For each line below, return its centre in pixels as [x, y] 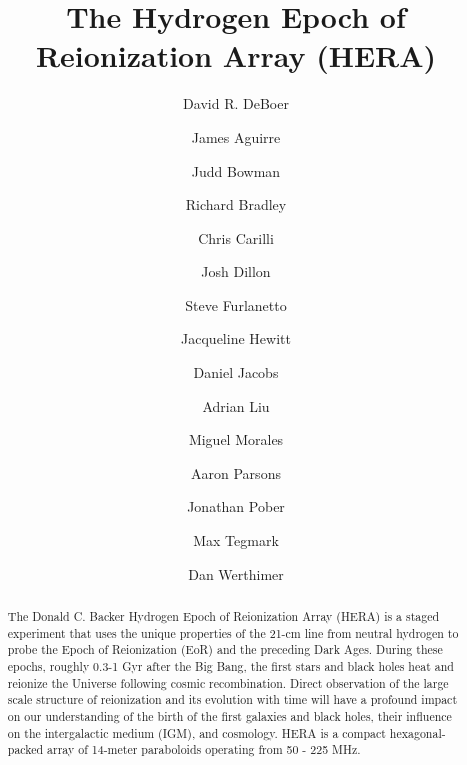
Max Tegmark [236, 540]
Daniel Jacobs [236, 372]
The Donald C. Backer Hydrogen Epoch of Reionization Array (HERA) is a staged [223, 616]
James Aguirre [236, 136]
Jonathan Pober [236, 506]
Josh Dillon [236, 271]
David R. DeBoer [236, 103]
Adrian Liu [236, 405]
